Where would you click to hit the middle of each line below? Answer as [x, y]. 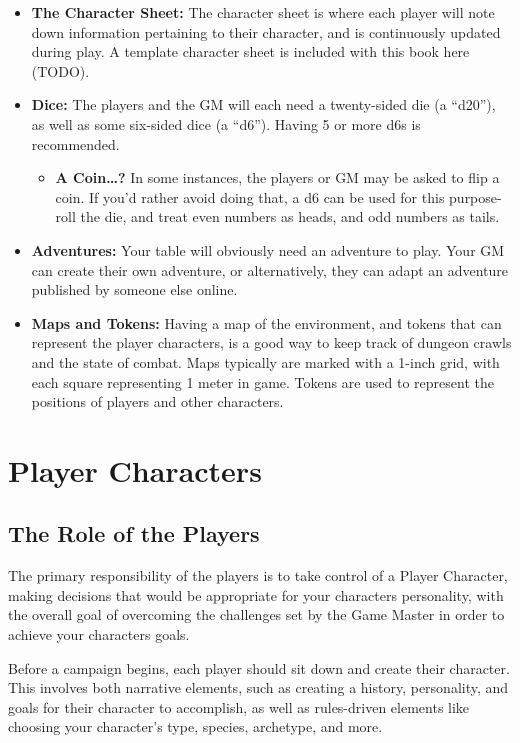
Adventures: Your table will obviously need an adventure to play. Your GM [268, 249]
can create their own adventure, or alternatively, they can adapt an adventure [270, 269]
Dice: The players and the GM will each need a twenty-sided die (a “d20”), [263, 104]
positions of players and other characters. [157, 401]
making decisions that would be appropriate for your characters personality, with [256, 594]
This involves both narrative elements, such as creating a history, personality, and [258, 687]
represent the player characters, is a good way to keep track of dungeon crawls [271, 342]
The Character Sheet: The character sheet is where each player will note [263, 12]
